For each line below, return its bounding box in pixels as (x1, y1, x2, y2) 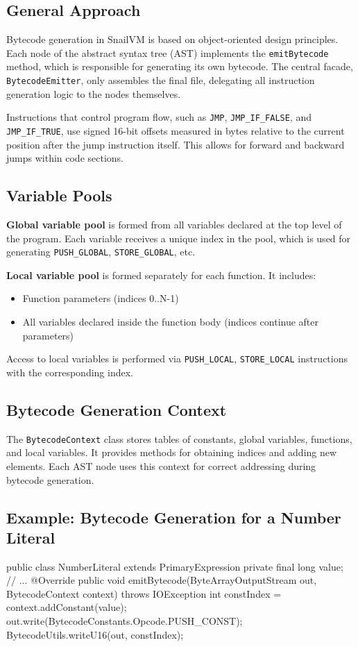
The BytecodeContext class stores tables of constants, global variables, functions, (6, 431, 352, 446)
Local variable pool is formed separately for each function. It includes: (6, 267, 316, 282)
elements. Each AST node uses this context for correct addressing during (6, 458, 316, 473)
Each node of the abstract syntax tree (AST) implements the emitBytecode (6, 45, 329, 60)
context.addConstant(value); (6, 600, 127, 614)
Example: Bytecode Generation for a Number (6, 506, 341, 528)
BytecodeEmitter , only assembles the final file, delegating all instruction (6, 73, 315, 87)
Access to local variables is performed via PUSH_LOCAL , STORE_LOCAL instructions (6, 351, 348, 366)
